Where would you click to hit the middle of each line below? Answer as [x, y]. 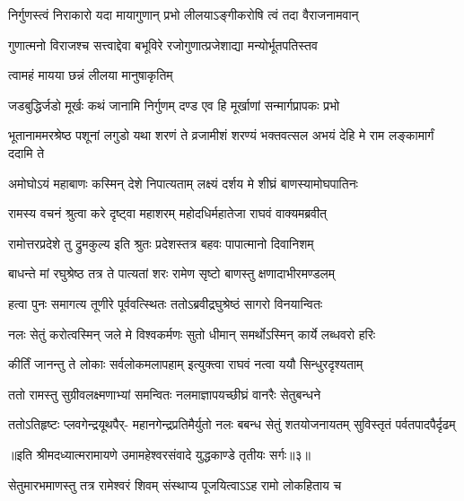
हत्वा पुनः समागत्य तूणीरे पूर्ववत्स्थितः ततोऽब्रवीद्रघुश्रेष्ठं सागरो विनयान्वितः [166, 303]
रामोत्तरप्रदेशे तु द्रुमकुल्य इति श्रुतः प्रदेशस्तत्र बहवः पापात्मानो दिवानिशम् [161, 243]
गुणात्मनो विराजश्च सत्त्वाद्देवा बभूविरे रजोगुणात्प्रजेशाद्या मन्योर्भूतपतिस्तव [163, 44]
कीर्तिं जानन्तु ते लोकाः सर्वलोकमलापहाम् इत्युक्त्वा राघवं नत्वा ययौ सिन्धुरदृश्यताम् [186, 364]
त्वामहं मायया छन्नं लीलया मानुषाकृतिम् [91, 75]
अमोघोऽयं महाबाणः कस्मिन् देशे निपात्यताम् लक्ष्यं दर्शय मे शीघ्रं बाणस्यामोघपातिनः [183, 183]
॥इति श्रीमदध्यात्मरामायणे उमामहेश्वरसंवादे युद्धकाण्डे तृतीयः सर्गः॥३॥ [160, 454]
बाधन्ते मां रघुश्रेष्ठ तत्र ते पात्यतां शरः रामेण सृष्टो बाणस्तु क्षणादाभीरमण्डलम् [171, 273]
